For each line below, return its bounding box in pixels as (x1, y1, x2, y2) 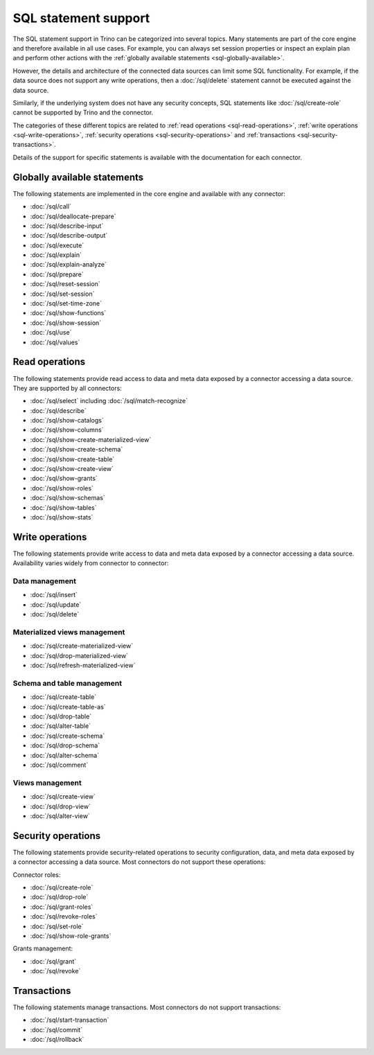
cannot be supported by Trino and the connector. (12, 108, 154, 117)
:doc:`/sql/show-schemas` (30, 494, 105, 502)
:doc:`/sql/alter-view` (30, 811, 90, 820)
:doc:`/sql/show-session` (30, 319, 102, 327)
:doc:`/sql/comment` (30, 761, 89, 769)
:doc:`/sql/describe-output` (30, 231, 108, 240)
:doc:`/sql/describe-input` (30, 222, 104, 230)
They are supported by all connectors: (12, 384, 123, 392)
